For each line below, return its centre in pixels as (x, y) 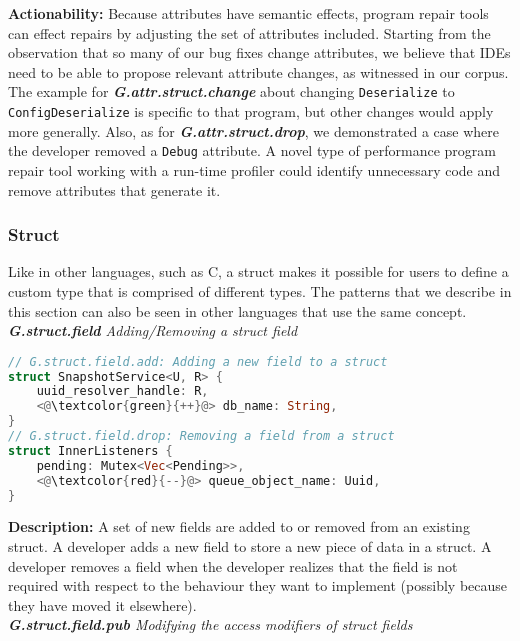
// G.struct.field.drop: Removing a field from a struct (201, 436)
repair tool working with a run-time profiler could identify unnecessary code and (254, 169)
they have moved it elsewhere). (102, 604)
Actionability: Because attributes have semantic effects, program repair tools (248, 13)
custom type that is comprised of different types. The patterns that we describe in (260, 290)
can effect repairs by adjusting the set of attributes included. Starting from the (249, 32)
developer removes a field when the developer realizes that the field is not (233, 565)
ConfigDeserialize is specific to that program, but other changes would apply (251, 111)
